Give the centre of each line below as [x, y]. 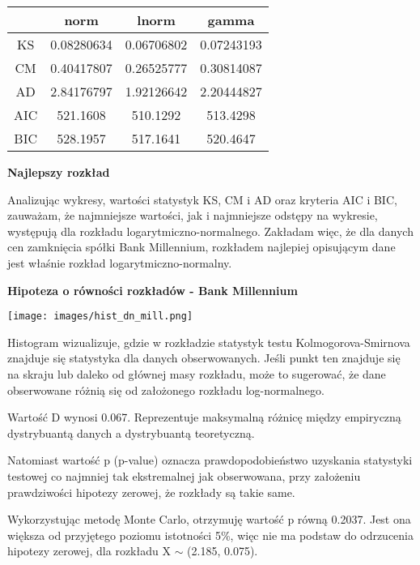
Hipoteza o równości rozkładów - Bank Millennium [153, 290]
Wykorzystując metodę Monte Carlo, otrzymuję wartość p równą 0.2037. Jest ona [209, 519]
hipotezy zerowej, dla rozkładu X [89, 551]
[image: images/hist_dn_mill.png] [100, 317]
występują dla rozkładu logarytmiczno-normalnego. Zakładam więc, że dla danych [210, 231]
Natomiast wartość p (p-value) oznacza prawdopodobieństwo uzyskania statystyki [210, 460]
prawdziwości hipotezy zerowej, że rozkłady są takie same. [151, 492]
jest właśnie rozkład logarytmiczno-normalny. [120, 262]
